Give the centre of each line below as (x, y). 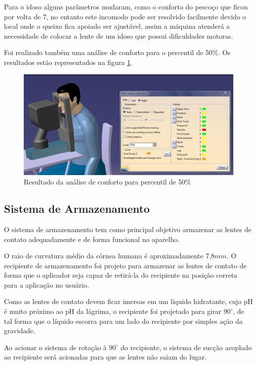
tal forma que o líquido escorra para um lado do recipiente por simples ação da (124, 321)
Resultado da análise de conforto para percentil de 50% (107, 182)
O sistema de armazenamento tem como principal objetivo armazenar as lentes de (128, 229)
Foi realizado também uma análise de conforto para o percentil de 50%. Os (117, 52)
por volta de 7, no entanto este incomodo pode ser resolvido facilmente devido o (125, 16)
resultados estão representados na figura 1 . (68, 62)
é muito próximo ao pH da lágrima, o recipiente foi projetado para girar (113, 311)
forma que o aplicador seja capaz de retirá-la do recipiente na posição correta (121, 275)
